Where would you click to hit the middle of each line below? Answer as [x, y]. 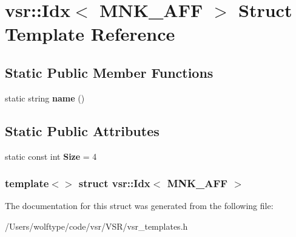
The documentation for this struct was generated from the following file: [139, 206]
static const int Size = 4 [51, 156]
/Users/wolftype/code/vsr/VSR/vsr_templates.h [96, 226]
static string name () [45, 98]
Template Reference [90, 34]
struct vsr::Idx [114, 183]
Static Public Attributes [82, 130]
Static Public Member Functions [109, 72]
